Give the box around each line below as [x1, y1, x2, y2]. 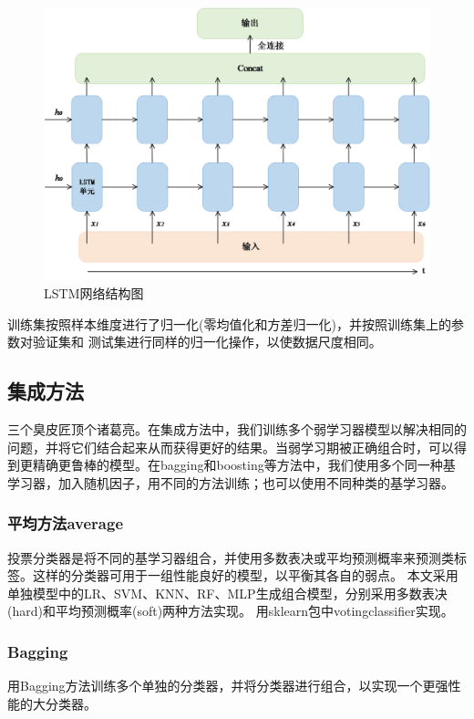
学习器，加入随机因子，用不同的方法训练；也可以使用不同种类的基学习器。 [7, 473, 454, 492]
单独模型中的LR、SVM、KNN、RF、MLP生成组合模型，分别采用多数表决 [7, 583, 448, 602]
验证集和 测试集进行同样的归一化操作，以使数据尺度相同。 [32, 332, 382, 351]
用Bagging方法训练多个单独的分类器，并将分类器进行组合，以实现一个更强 [7, 676, 448, 695]
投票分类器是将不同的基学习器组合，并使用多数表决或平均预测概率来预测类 [7, 547, 454, 567]
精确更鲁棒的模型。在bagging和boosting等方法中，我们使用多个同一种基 [32, 455, 456, 474]
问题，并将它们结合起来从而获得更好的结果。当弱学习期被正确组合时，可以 [7, 437, 454, 456]
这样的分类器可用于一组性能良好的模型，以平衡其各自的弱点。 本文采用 [32, 566, 459, 585]
